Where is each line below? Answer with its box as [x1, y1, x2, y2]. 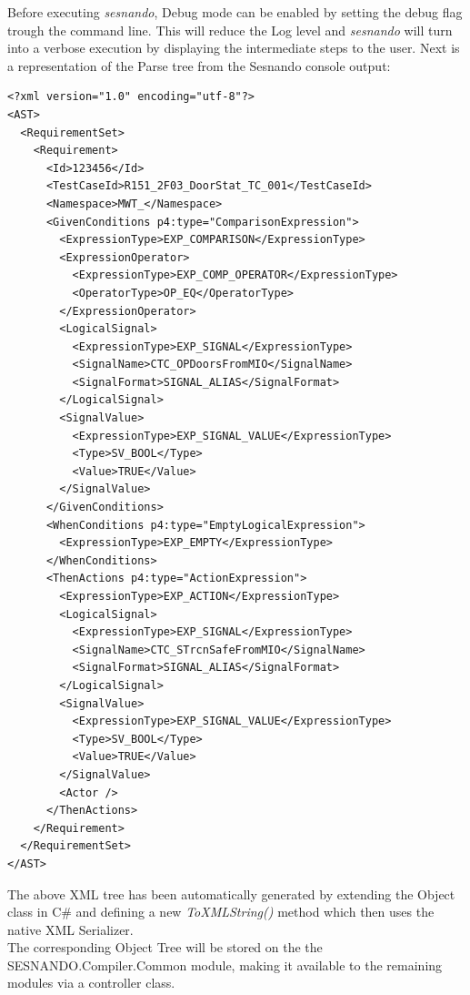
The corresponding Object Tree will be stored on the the [7, 938, 323, 957]
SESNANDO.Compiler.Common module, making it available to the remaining [7, 955, 443, 974]
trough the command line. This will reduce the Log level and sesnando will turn [7, 20, 453, 39]
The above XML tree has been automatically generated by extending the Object [7, 884, 455, 903]
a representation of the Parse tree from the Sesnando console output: [7, 56, 391, 75]
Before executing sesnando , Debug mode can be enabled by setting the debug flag [7, 3, 463, 21]
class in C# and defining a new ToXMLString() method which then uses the [7, 902, 435, 921]
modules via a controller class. [7, 973, 175, 992]
